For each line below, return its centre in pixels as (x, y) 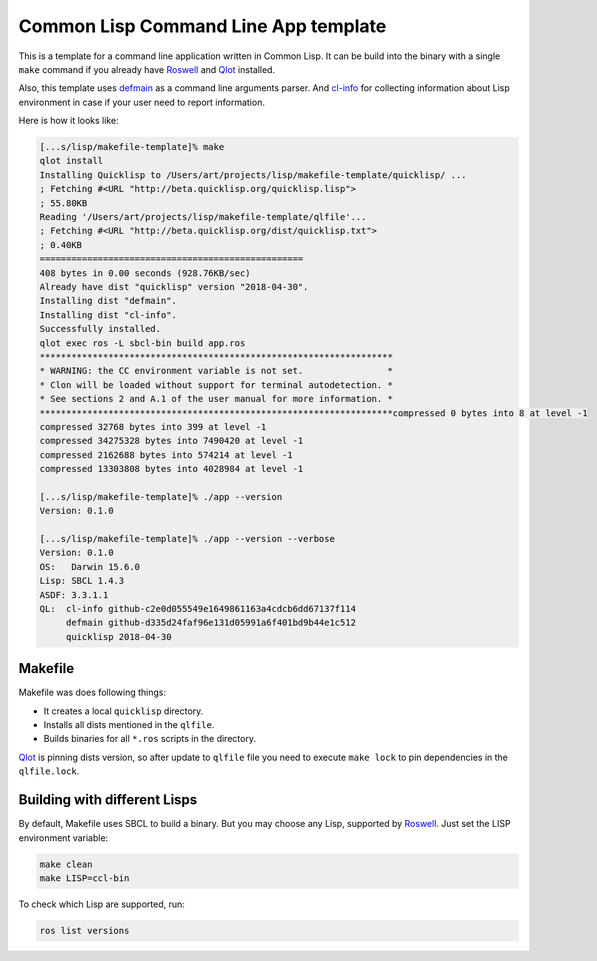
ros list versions (84, 930)
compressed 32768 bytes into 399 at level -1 (153, 426)
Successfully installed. (100, 329)
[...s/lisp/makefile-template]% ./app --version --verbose (187, 539)
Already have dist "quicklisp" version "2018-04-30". (174, 286)
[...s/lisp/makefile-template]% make (132, 147)
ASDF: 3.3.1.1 (74, 594)
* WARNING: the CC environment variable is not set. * (216, 371)
